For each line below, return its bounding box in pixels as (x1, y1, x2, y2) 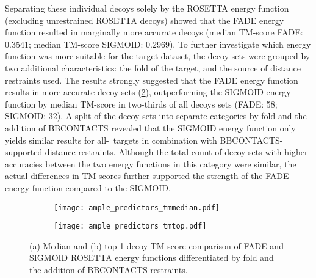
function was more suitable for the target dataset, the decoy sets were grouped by (5, 49, 311, 62)
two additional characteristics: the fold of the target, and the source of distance (5, 61, 301, 74)
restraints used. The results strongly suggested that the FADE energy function (5, 73, 298, 86)
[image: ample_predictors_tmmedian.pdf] (54, 203, 220, 212)
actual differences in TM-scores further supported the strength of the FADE (5, 169, 289, 182)
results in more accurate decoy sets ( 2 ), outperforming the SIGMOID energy (5, 86, 291, 98)
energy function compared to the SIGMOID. (5, 181, 171, 194)
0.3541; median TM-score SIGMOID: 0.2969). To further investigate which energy (5, 37, 311, 50)
